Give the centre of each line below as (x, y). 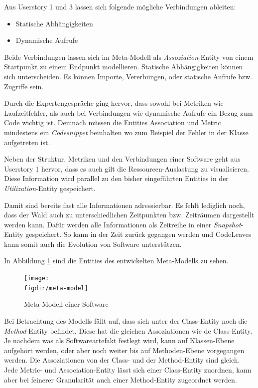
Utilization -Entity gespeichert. (50, 188)
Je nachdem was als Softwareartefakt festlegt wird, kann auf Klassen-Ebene (119, 340)
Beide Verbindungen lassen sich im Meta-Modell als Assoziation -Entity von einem (129, 57)
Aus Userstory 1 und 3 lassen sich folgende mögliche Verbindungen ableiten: (120, 6)
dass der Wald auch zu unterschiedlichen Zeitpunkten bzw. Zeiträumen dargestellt (129, 215)
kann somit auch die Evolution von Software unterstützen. (93, 244)
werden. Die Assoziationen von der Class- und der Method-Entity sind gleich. (122, 360)
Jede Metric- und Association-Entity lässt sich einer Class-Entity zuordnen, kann (128, 369)
